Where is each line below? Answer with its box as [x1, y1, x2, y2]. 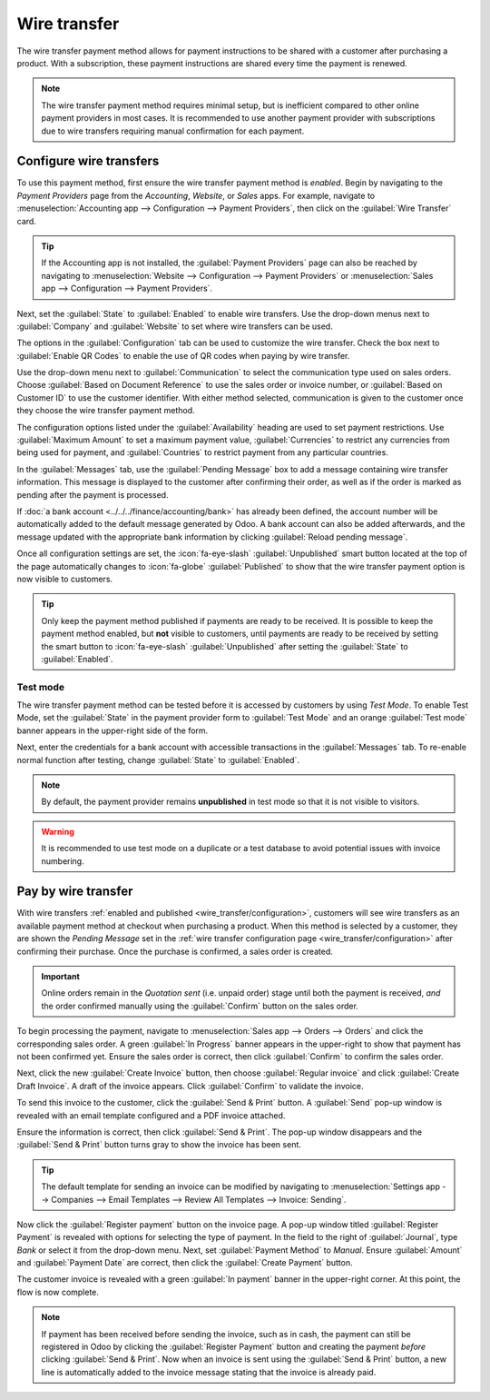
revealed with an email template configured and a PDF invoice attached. [16, 1109, 286, 1121]
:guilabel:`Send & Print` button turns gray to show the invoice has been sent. [16, 1139, 301, 1150]
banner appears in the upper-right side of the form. [16, 725, 209, 736]
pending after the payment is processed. [16, 489, 169, 500]
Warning [41, 826, 74, 837]
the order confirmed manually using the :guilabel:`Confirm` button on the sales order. [41, 1000, 358, 1011]
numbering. [41, 855, 85, 867]
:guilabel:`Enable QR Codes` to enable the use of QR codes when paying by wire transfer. [16, 350, 350, 361]
